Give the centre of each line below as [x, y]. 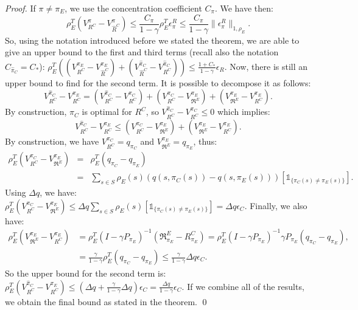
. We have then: [244, 8]
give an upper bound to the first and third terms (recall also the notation [142, 52]
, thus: [205, 141]
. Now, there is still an [266, 66]
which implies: [244, 112]
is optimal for [107, 112]
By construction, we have [52, 141]
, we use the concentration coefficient [133, 8]
